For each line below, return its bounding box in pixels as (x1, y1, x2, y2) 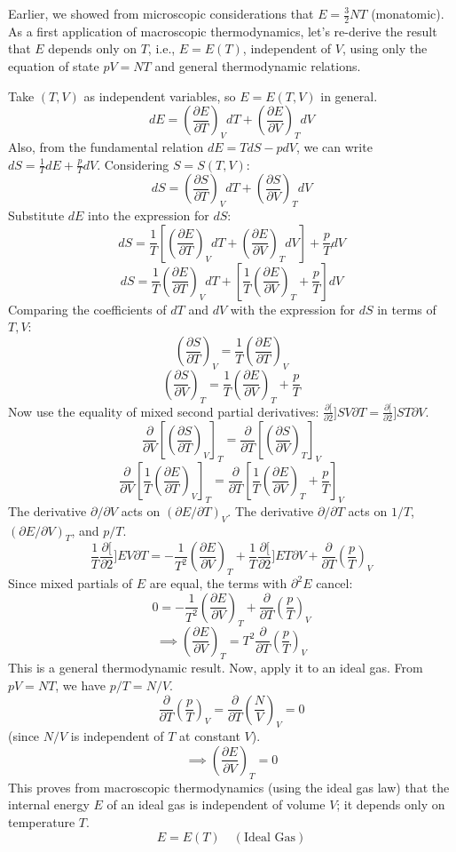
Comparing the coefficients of (8, 299, 167, 318)
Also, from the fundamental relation (8, 138, 204, 155)
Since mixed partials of (8, 574, 133, 593)
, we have (55, 675, 106, 694)
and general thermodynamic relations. (154, 57, 361, 76)
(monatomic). (371, 4, 444, 22)
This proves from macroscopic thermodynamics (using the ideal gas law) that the (8, 777, 450, 796)
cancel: (316, 574, 353, 593)
